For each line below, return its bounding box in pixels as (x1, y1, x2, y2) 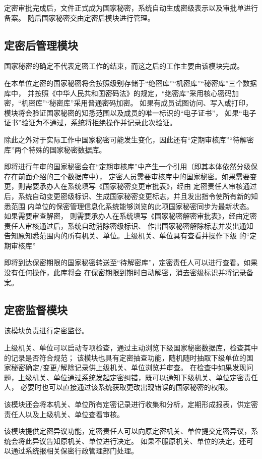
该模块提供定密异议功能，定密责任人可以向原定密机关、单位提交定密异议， (4, 426, 251, 436)
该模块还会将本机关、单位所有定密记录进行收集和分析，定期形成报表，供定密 (4, 399, 258, 410)
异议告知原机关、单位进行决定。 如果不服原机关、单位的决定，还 (32, 435, 246, 446)
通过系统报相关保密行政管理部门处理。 (11, 445, 138, 456)
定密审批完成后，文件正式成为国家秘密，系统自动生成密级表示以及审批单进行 (4, 3, 258, 13)
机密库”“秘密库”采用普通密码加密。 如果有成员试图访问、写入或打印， (21, 97, 253, 108)
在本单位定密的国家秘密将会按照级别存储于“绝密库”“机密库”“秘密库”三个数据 (4, 77, 257, 88)
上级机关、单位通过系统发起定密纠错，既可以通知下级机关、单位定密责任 (18, 372, 258, 382)
